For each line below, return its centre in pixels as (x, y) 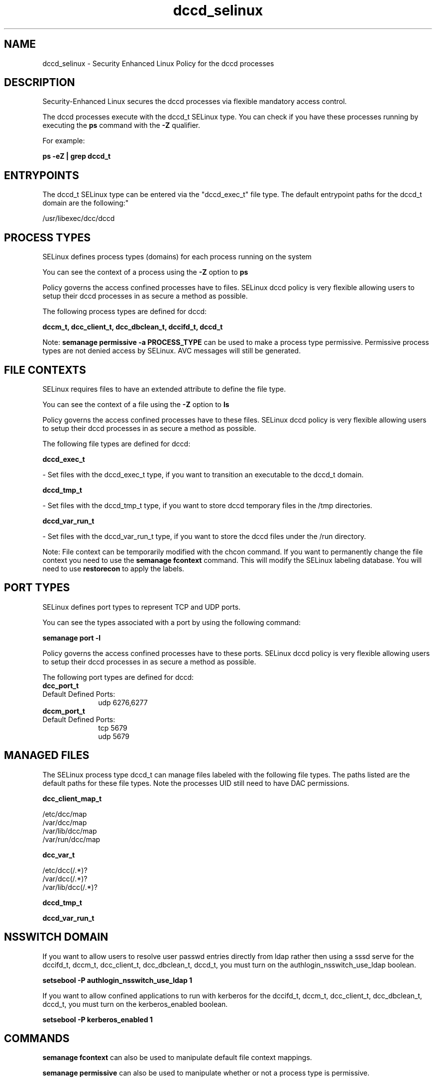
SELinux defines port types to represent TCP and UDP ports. (142, 607)
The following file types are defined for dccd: (116, 443)
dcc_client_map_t (72, 798)
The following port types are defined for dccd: (118, 677)
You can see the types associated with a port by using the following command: (172, 622)
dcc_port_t (61, 685)
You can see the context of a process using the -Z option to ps (145, 272)
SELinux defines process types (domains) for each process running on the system (177, 257)
